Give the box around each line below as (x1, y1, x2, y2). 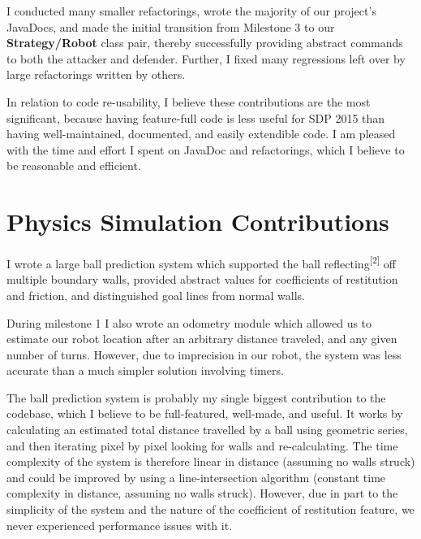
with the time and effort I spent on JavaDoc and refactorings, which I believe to (6, 141, 405, 158)
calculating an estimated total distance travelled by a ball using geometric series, (6, 421, 408, 438)
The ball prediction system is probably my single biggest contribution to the (6, 389, 386, 406)
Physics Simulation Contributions (6, 205, 389, 238)
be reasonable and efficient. (6, 157, 141, 174)
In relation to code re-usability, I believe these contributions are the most (6, 93, 371, 110)
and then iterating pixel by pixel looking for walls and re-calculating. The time (6, 437, 398, 454)
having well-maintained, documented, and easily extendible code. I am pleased (6, 125, 396, 142)
